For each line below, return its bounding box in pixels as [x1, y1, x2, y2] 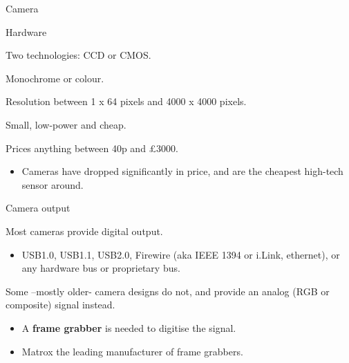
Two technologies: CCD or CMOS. [6, 48, 151, 62]
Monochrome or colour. [6, 71, 104, 85]
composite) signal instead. [6, 297, 115, 312]
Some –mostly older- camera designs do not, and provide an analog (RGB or [6, 283, 330, 298]
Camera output [6, 201, 70, 215]
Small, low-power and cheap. [6, 117, 126, 131]
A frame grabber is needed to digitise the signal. [21, 320, 236, 335]
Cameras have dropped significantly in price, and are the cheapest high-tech [21, 164, 343, 178]
